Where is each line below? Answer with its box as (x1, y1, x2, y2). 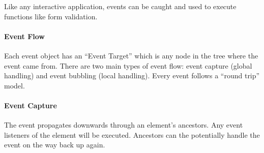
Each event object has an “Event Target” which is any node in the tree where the (4, 50, 258, 60)
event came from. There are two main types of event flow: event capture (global (4, 60, 252, 71)
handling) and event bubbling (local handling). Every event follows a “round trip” (4, 70, 260, 81)
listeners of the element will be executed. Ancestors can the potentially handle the (4, 129, 260, 140)
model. (4, 80, 25, 90)
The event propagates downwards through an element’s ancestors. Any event (4, 119, 243, 130)
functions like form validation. (4, 11, 98, 21)
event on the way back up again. (4, 139, 105, 150)
